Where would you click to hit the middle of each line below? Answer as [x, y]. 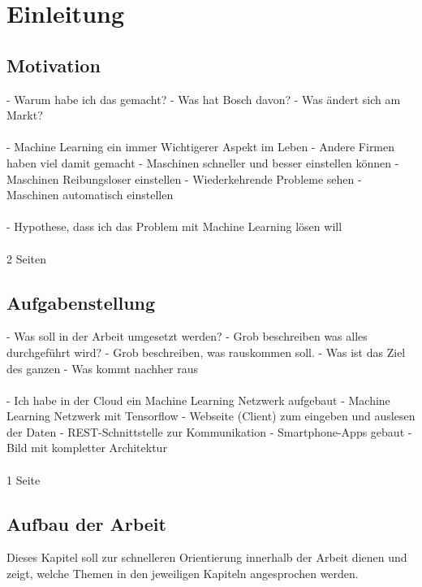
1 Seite [24, 479]
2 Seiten [26, 258]
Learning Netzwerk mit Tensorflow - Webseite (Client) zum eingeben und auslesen [211, 416]
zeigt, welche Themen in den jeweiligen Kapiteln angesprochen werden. [183, 574]
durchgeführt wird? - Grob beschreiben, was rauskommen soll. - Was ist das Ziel [206, 352]
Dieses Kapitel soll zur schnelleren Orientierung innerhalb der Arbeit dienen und [207, 557]
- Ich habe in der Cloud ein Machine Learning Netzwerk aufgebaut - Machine [198, 400]
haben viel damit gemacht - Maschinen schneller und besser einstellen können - [203, 162]
